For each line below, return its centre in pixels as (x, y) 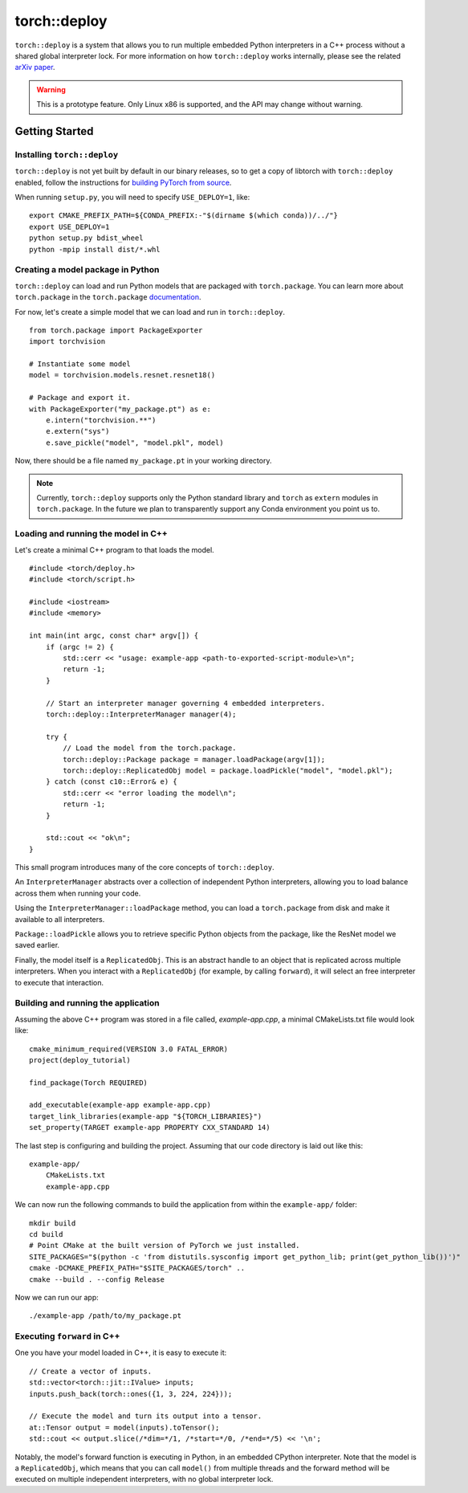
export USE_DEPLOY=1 (69, 226)
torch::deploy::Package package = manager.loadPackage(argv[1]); (194, 759)
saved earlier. (37, 945)
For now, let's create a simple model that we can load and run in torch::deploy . (150, 312)
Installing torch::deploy (67, 154)
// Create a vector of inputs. (91, 1371)
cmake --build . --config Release (97, 1279)
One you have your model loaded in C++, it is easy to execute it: (121, 1352)
